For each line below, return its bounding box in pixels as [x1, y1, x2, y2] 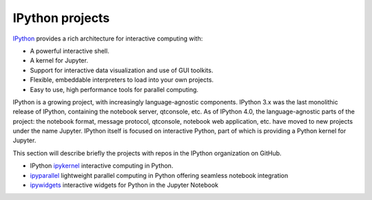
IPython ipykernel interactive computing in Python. [30, 162, 174, 170]
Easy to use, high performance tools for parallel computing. [30, 85, 199, 93]
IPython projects [12, 10, 110, 25]
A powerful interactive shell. [30, 47, 110, 55]
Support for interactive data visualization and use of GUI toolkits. [30, 66, 214, 74]
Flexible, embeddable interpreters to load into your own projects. [30, 76, 214, 84]
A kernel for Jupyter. [30, 56, 89, 65]
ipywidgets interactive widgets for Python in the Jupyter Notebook [30, 181, 218, 189]
